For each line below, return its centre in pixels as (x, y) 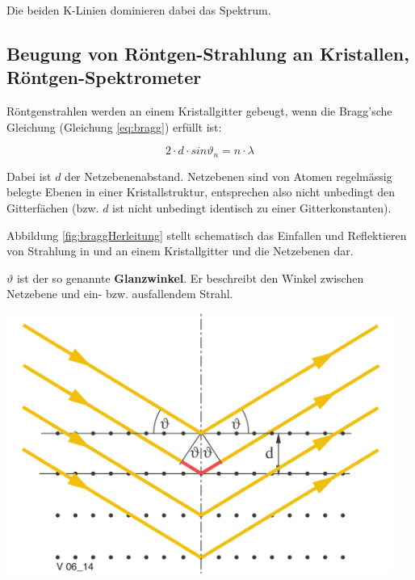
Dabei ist (29, 176)
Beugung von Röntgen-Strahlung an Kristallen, (208, 53)
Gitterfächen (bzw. (53, 208)
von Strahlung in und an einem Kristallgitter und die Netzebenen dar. (180, 251)
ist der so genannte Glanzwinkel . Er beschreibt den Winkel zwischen (190, 277)
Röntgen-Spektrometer (104, 77)
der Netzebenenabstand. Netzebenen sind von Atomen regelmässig (228, 176)
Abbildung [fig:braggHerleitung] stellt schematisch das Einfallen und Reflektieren (207, 235)
